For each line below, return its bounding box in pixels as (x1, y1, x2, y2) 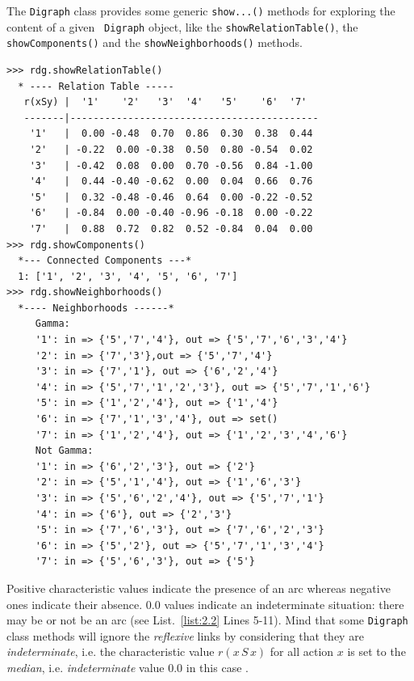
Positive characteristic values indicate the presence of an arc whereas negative (6, 579, 391, 596)
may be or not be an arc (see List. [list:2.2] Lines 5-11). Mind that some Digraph (6, 611, 408, 628)
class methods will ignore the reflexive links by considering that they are (6, 627, 364, 644)
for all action (270, 643, 334, 660)
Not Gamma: (35, 445, 94, 457)
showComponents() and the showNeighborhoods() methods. (6, 34, 303, 51)
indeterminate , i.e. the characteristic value (6, 643, 215, 660)
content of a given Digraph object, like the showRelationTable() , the (6, 18, 358, 35)
